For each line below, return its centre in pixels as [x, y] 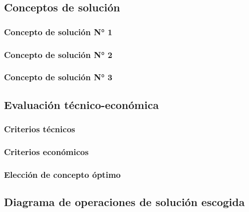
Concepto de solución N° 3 [58, 77]
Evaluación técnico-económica [81, 104]
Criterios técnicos [40, 129]
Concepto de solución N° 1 [58, 31]
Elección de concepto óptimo [62, 174]
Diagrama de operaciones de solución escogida [124, 202]
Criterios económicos [46, 151]
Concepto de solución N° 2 [58, 54]
